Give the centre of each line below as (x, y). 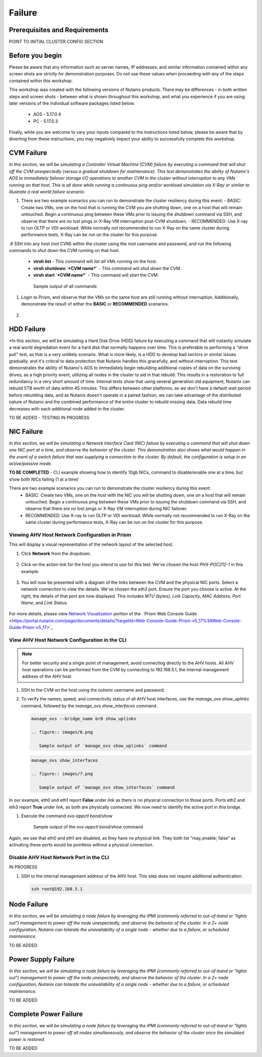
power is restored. (27, 1039)
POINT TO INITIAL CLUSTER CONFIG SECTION (56, 42)
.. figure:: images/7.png (62, 774)
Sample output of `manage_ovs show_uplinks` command (103, 746)
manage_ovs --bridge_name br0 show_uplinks (84, 718)
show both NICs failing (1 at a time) (44, 479)
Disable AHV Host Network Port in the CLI (59, 857)
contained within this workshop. (41, 81)
